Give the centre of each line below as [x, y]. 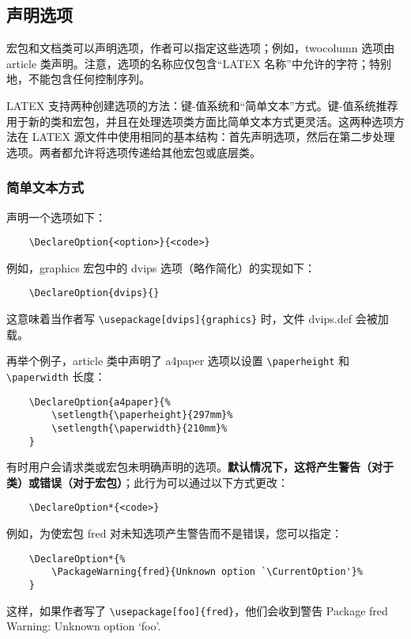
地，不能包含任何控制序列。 [78, 79]
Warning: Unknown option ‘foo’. [84, 626]
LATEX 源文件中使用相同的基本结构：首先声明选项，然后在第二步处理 [213, 137]
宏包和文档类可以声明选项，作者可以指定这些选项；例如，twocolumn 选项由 [201, 48]
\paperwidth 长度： [56, 376]
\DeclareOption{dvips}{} [94, 293]
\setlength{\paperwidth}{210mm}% [140, 428]
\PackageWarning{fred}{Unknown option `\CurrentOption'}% [207, 572]
